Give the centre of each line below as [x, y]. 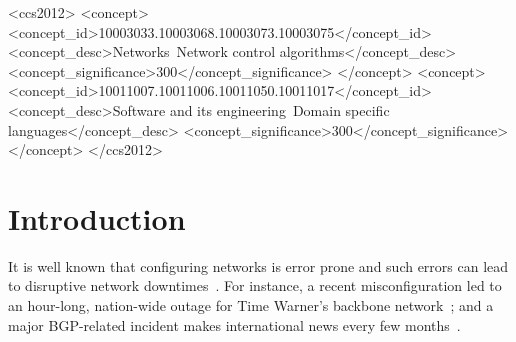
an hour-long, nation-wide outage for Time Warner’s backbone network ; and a [251, 305]
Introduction [97, 217]
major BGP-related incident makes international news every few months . [234, 324]
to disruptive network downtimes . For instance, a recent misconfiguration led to [255, 285]
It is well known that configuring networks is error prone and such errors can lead [258, 265]
